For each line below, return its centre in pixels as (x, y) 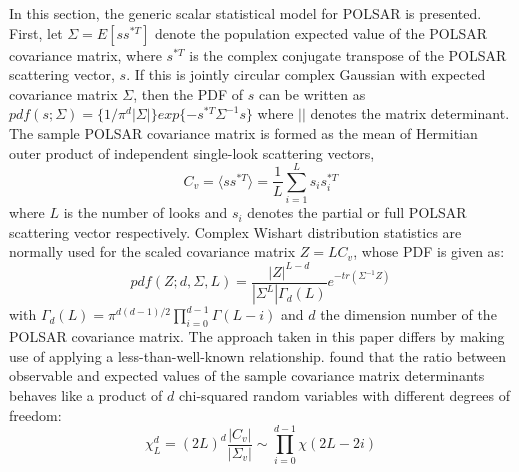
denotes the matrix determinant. (410, 113)
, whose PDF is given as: (429, 251)
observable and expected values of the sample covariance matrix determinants (247, 375)
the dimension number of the (408, 314)
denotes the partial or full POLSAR (357, 212)
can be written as (312, 93)
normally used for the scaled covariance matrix (152, 251)
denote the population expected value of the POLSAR (321, 32)
